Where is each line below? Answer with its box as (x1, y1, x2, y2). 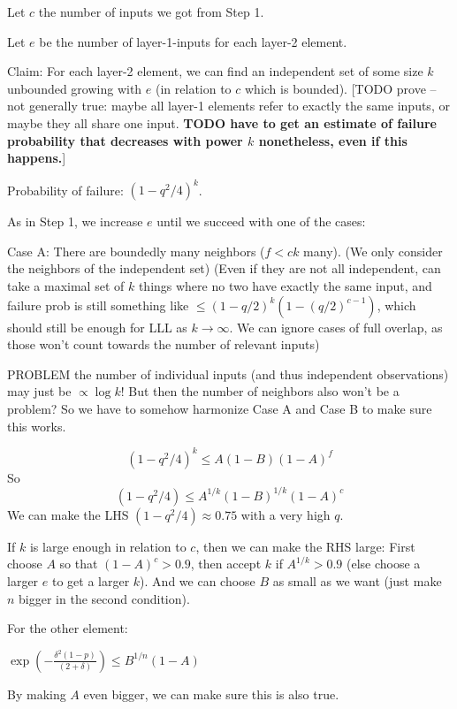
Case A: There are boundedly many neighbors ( (7, 241, 265, 260)
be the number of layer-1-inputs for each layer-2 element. (39, 32, 347, 50)
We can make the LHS (7, 505, 129, 523)
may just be (7, 382, 72, 400)
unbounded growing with (7, 79, 142, 97)
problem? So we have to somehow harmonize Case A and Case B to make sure (7, 400, 432, 417)
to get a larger (51, 571, 130, 590)
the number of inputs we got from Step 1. (38, 3, 264, 20)
